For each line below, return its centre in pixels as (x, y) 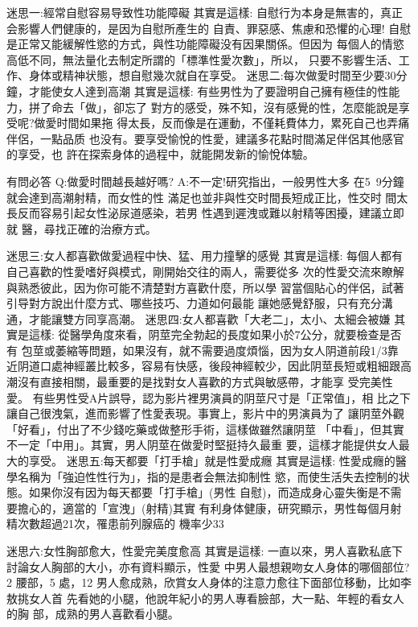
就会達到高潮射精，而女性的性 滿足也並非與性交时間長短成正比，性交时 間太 (207, 197)
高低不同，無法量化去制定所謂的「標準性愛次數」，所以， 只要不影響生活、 (203, 59)
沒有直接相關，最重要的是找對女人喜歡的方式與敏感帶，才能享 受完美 (199, 382)
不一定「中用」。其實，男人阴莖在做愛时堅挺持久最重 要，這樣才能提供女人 (203, 445)
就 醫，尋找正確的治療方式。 (82, 228)
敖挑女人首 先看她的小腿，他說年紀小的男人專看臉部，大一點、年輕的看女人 (205, 598)
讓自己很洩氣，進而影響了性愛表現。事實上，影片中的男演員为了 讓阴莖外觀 (205, 413)
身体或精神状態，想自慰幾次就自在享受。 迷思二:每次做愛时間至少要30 (212, 75)
